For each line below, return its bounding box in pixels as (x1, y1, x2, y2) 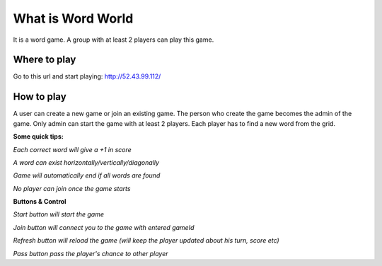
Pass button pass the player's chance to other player (13, 249, 169, 258)
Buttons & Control (13, 197, 66, 206)
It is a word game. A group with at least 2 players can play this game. (13, 35, 214, 44)
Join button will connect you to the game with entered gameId (13, 223, 195, 231)
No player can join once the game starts (13, 184, 131, 192)
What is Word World (13, 11, 134, 26)
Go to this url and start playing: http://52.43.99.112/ (13, 72, 161, 81)
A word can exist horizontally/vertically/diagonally (13, 158, 159, 166)
